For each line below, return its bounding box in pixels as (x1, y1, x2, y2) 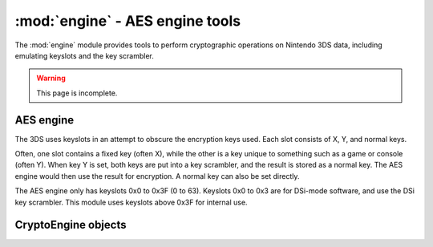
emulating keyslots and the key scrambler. (14, 51, 154, 60)
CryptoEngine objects (14, 218, 127, 232)
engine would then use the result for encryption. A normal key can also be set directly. (14, 171, 300, 180)
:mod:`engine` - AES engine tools (14, 12, 241, 30)
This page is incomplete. (36, 88, 118, 98)
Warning (36, 73, 66, 83)
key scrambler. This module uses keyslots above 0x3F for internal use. (14, 197, 248, 207)
